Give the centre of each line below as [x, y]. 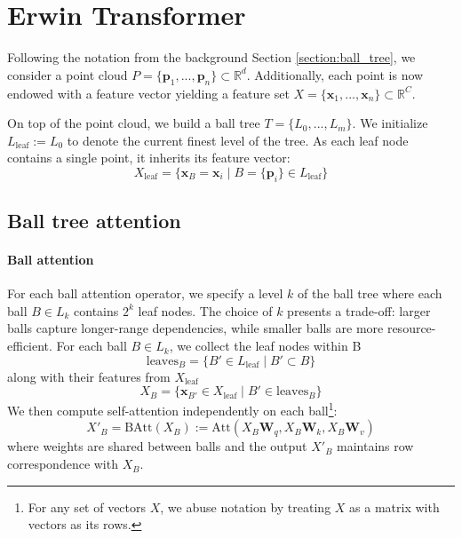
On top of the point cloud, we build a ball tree [134, 123]
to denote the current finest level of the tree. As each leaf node [238, 140]
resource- [411, 328]
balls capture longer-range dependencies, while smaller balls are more [195, 328]
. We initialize [390, 123]
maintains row [375, 446]
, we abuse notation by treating [246, 506]
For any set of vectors [87, 506]
